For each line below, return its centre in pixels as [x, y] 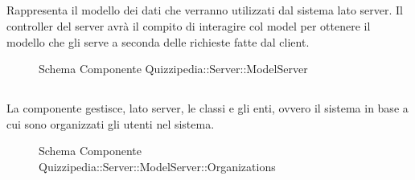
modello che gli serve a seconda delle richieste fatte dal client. [158, 41]
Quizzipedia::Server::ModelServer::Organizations [157, 166]
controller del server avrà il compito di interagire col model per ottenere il [189, 25]
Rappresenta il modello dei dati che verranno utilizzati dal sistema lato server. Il [205, 10]
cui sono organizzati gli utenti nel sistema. [111, 123]
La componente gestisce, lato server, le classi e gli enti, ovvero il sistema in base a [207, 108]
